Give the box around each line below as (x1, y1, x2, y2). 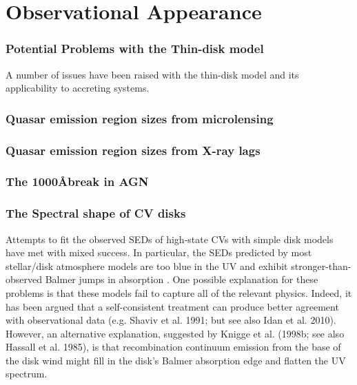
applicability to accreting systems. (6, 81, 150, 95)
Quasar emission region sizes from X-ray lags (6, 141, 261, 158)
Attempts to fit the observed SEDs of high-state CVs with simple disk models (6, 231, 334, 246)
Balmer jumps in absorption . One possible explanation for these (45, 272, 318, 287)
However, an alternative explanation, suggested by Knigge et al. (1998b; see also (6, 326, 345, 340)
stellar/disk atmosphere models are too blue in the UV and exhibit (6, 258, 288, 273)
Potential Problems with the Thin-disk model (6, 40, 264, 57)
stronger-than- (291, 258, 351, 273)
